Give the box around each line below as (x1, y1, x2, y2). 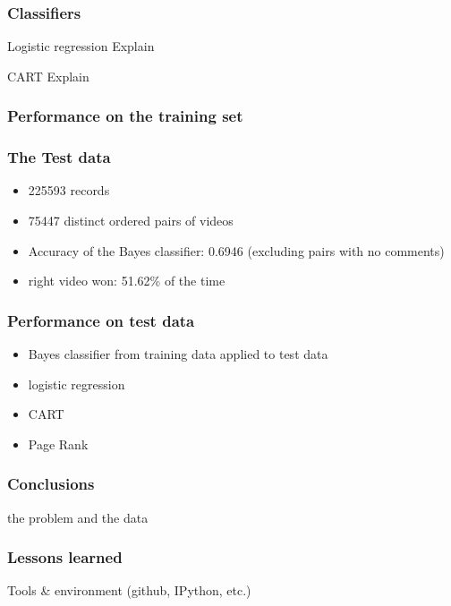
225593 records (28, 181, 110, 200)
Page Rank (28, 434, 89, 453)
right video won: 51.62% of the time (28, 271, 225, 290)
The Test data (7, 146, 111, 168)
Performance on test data (7, 309, 195, 331)
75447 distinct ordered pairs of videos (28, 211, 234, 230)
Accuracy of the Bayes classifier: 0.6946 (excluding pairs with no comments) (28, 241, 445, 260)
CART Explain (7, 66, 89, 85)
